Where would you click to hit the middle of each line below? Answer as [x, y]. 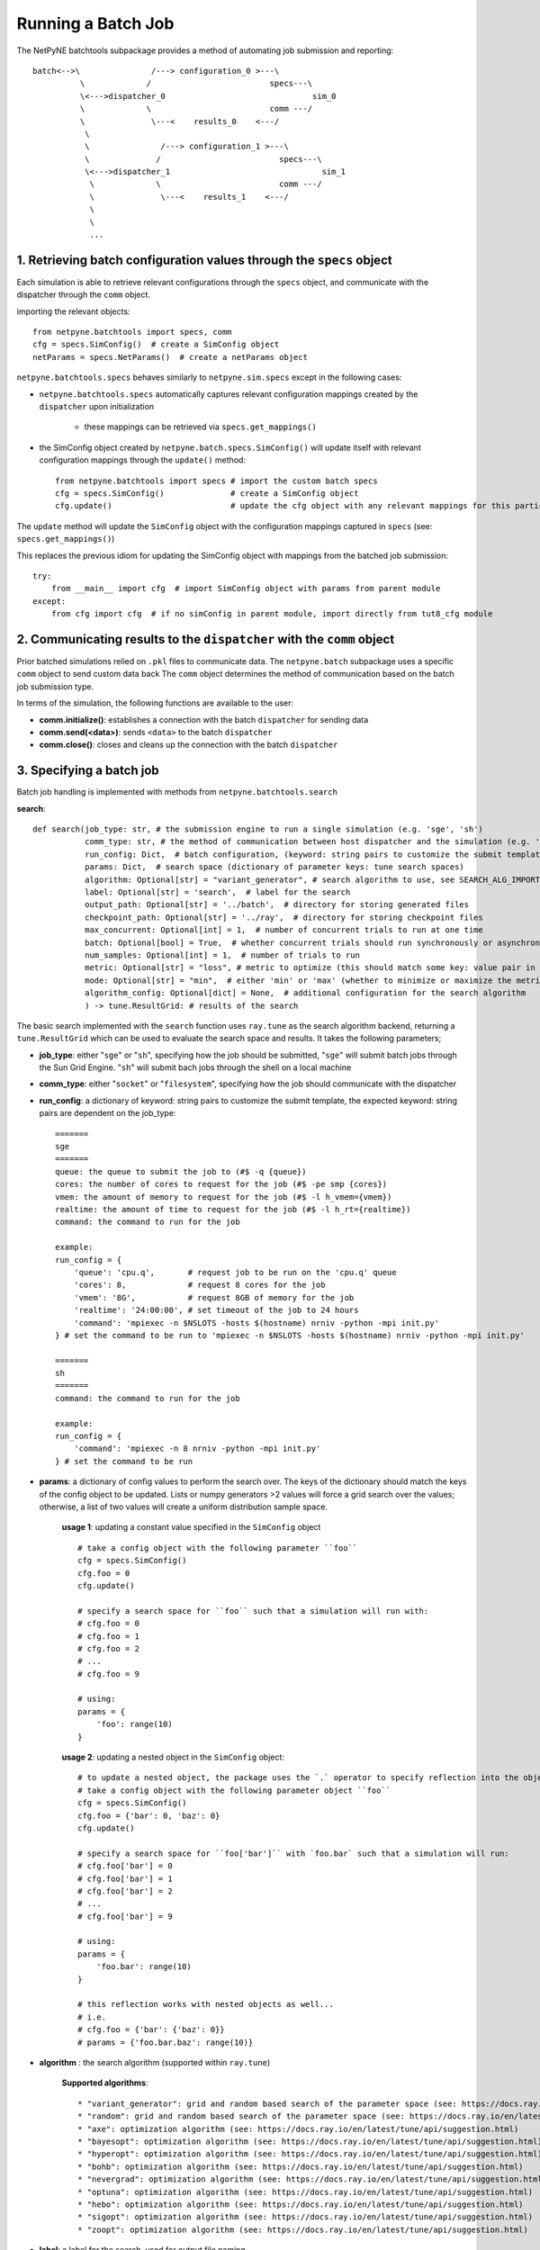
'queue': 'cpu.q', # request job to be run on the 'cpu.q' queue [235, 1272]
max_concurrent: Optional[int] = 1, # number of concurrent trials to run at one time [283, 930]
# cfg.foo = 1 [108, 1636]
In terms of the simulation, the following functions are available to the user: [155, 703]
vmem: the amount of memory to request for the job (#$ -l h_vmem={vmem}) [224, 1197]
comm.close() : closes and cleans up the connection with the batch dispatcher [189, 745]
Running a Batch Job [95, 23]
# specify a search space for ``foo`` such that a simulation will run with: [253, 1611]
